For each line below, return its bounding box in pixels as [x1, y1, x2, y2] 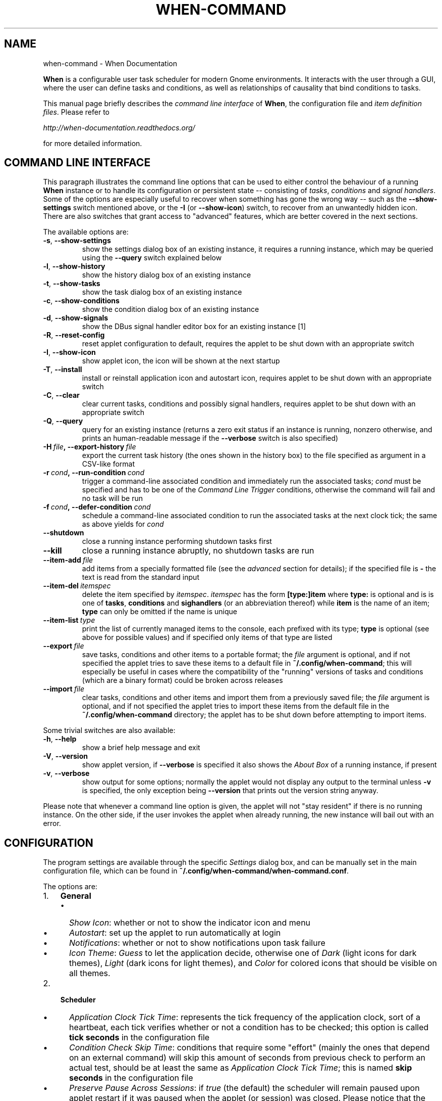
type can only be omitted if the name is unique [82, 607, 237, 616]
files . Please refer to [43, 107, 109, 116]
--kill [43, 545, 62, 556]
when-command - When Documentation [43, 59, 178, 68]
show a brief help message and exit [82, 743, 200, 752]
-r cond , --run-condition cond [43, 468, 144, 477]
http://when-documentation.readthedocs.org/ [43, 123, 195, 132]
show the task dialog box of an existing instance [82, 288, 242, 297]
